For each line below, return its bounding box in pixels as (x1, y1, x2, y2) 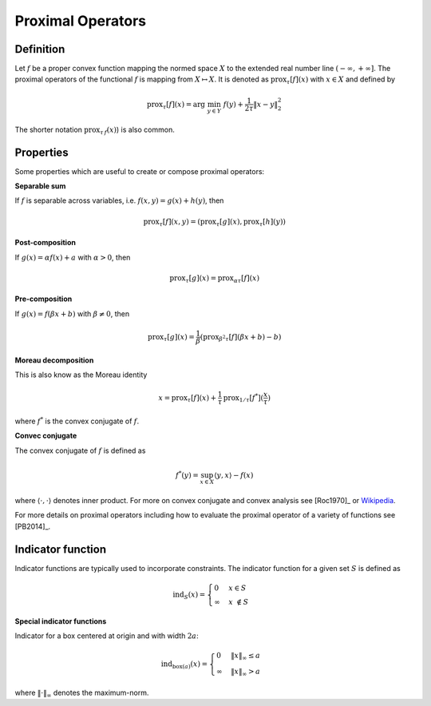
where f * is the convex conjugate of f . (14, 415, 140, 426)
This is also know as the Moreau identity (14, 370, 148, 379)
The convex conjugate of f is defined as (14, 446, 146, 455)
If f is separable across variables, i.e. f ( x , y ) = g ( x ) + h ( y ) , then (14, 196, 224, 205)
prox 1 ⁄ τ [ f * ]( (223, 392, 264, 404)
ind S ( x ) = (172, 589, 206, 601)
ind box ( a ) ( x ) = (160, 660, 208, 670)
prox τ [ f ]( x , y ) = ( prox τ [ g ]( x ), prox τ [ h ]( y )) (143, 216, 287, 228)
